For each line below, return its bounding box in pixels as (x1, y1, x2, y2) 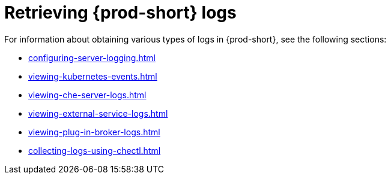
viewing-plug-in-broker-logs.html (28, 126, 160, 137)
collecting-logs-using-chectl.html (28, 145, 161, 156)
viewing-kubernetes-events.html (28, 71, 157, 81)
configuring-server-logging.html (28, 52, 156, 63)
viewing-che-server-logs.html (28, 89, 147, 100)
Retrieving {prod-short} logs (4, 2, 237, 23)
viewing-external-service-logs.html (28, 108, 168, 119)
